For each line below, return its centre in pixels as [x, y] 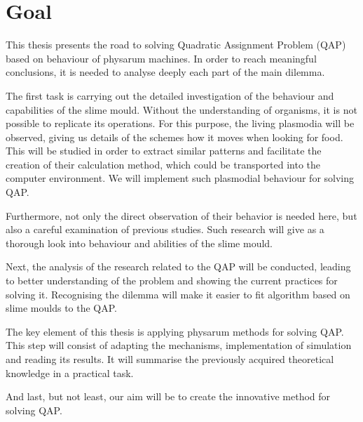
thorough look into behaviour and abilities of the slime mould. [139, 243]
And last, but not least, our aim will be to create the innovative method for [168, 396]
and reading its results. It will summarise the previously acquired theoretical [170, 359]
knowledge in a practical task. [70, 372]
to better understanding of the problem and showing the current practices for [172, 281]
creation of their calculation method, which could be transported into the [163, 164]
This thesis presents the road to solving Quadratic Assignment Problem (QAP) [176, 45]
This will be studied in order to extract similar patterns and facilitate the [164, 151]
